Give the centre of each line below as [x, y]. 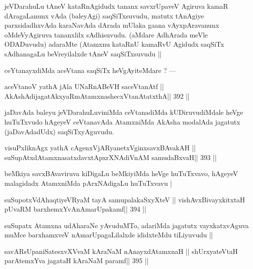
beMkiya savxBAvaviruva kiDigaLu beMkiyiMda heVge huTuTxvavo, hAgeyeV [121, 173]
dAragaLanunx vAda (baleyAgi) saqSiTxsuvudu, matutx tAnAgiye [104, 15]
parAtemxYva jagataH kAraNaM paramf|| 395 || [77, 260]
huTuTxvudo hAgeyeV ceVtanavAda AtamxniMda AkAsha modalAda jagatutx [122, 121]
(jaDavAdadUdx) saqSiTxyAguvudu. [59, 131]
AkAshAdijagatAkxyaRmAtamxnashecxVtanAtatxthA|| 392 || [97, 96]
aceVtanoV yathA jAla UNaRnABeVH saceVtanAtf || [84, 86]
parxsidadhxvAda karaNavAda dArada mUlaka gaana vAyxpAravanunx [112, 25]
